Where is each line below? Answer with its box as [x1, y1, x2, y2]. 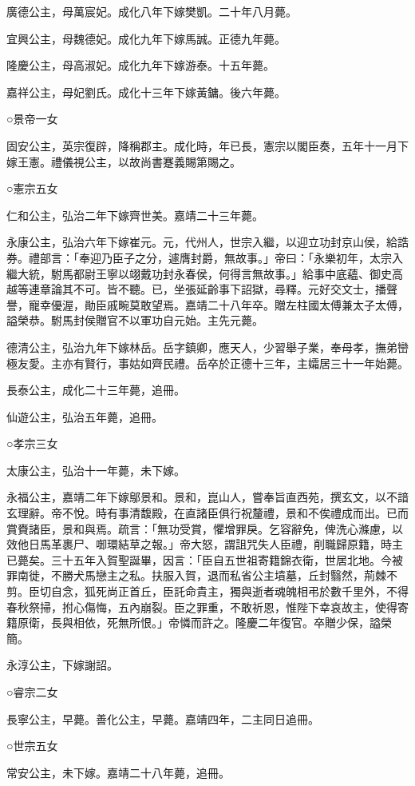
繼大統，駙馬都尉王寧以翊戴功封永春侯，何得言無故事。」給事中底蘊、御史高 [6, 265, 403, 281]
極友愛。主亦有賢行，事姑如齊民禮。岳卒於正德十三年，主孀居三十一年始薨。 [6, 354, 409, 371]
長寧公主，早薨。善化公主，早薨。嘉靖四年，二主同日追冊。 [6, 710, 319, 727]
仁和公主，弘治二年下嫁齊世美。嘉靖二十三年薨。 [6, 206, 263, 223]
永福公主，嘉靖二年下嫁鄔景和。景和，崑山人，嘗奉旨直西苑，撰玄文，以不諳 [6, 489, 409, 505]
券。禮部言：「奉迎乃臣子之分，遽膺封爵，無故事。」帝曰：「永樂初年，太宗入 [6, 249, 403, 265]
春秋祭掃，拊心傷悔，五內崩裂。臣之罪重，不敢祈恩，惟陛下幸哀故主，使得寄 [6, 598, 409, 615]
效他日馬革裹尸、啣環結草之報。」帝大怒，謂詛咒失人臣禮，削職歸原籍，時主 [6, 536, 403, 553]
